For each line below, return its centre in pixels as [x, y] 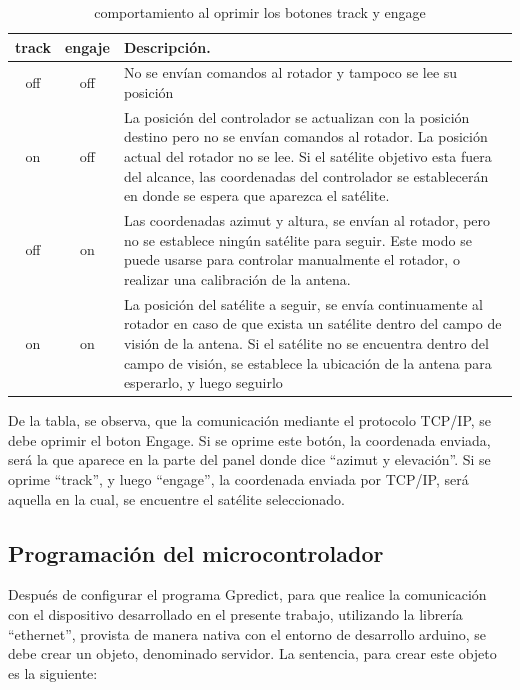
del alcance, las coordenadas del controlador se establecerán [306, 175]
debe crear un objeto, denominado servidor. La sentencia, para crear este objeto [252, 653]
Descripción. [167, 46]
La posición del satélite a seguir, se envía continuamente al [303, 303]
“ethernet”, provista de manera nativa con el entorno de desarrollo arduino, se [247, 633]
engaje [87, 46]
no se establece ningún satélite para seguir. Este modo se [297, 239]
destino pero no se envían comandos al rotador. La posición [305, 136]
